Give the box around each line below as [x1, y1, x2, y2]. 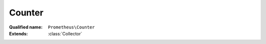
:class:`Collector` [48, 30, 82, 36]
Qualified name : [9, 24, 43, 30]
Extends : [9, 30, 28, 36]
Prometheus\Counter [48, 24, 95, 30]
